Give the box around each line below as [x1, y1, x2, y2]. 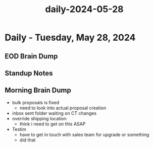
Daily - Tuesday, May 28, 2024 [5, 32, 136, 43]
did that [19, 137, 36, 143]
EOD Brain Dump [5, 52, 58, 60]
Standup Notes [5, 69, 53, 78]
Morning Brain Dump [5, 86, 71, 95]
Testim [12, 126, 26, 132]
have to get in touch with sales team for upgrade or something [19, 131, 149, 137]
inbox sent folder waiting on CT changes [12, 110, 97, 116]
